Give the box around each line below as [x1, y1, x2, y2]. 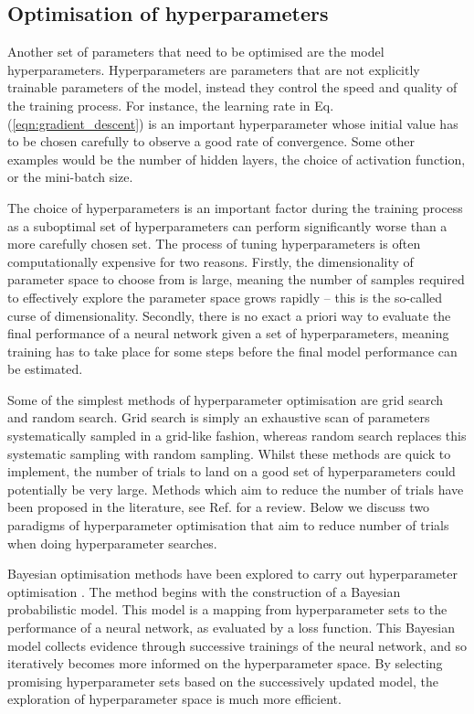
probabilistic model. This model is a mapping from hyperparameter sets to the [7, 600, 448, 619]
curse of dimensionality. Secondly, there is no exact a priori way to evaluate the [7, 305, 451, 325]
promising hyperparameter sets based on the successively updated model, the [7, 671, 439, 690]
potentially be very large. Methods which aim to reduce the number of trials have [7, 479, 464, 498]
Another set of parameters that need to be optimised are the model [7, 42, 384, 61]
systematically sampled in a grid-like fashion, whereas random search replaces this [7, 426, 467, 445]
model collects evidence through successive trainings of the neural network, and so [7, 635, 468, 655]
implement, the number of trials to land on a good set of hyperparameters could [7, 462, 456, 481]
